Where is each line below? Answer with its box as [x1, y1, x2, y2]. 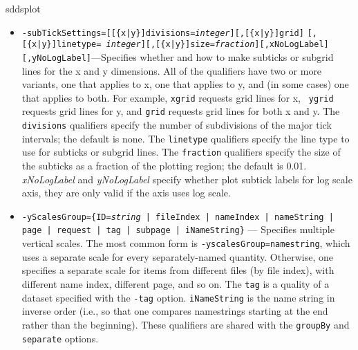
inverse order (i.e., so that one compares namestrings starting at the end [21, 304, 328, 318]
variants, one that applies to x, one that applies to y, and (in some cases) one [21, 77, 349, 91]
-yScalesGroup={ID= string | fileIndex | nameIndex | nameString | [21, 212, 334, 222]
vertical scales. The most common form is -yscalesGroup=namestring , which [21, 236, 350, 250]
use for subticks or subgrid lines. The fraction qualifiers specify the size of [21, 145, 341, 159]
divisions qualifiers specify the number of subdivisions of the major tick [21, 118, 332, 132]
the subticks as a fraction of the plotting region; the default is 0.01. [21, 158, 307, 173]
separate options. [21, 331, 99, 345]
